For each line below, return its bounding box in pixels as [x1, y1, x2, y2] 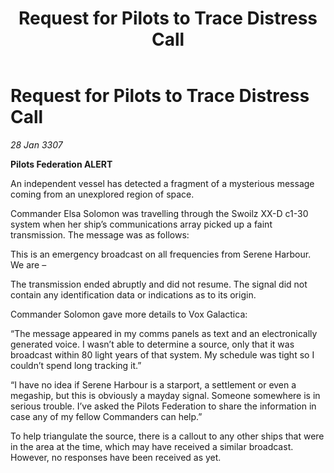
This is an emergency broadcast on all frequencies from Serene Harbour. [10, 248, 312, 260]
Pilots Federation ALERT [10, 158, 113, 170]
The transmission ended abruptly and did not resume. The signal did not [10, 278, 308, 290]
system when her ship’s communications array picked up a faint [10, 218, 273, 230]
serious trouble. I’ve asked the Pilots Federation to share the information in [10, 400, 317, 412]
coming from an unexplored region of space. [10, 188, 195, 200]
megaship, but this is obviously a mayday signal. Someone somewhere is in [10, 389, 321, 401]
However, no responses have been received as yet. [10, 451, 222, 463]
